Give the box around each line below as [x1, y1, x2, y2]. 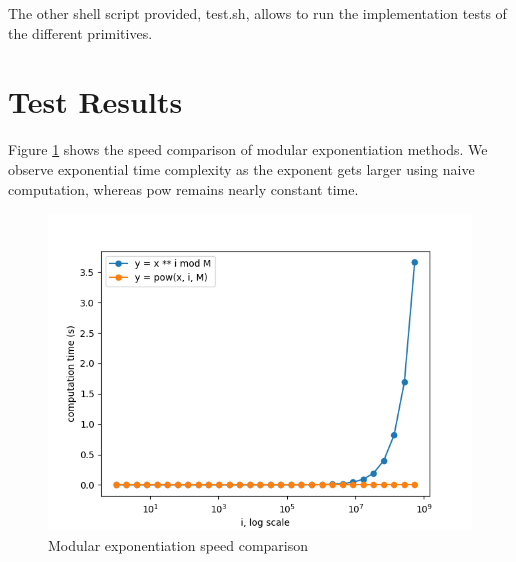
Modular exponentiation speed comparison [48, 534, 309, 555]
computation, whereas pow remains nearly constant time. [8, 178, 359, 199]
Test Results [8, 81, 183, 122]
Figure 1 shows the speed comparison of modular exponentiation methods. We [8, 139, 488, 160]
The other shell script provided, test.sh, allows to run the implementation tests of [8, 3, 507, 23]
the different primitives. [8, 22, 153, 43]
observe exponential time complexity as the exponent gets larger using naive [8, 158, 475, 179]
